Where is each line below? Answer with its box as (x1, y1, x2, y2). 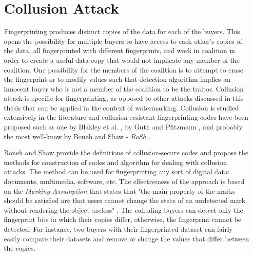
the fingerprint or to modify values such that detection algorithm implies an (4, 74, 231, 84)
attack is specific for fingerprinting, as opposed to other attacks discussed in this (4, 93, 244, 103)
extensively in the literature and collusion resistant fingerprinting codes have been (4, 112, 249, 122)
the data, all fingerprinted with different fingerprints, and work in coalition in (4, 45, 235, 55)
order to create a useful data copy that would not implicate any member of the (4, 55, 240, 65)
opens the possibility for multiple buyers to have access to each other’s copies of (4, 36, 242, 46)
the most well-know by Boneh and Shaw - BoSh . (4, 131, 151, 141)
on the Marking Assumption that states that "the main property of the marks (4, 185, 235, 196)
